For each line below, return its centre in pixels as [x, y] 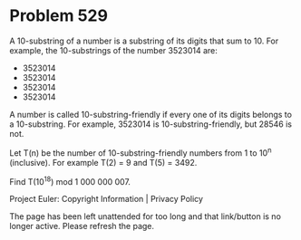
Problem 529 [59, 16]
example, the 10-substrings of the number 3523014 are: [113, 50]
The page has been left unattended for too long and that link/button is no [145, 216]
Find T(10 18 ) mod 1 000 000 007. [70, 180]
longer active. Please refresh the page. [82, 226]
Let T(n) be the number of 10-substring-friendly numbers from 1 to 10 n [141, 152]
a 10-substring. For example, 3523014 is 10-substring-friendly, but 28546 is [151, 124]
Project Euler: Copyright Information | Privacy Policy [107, 199]
